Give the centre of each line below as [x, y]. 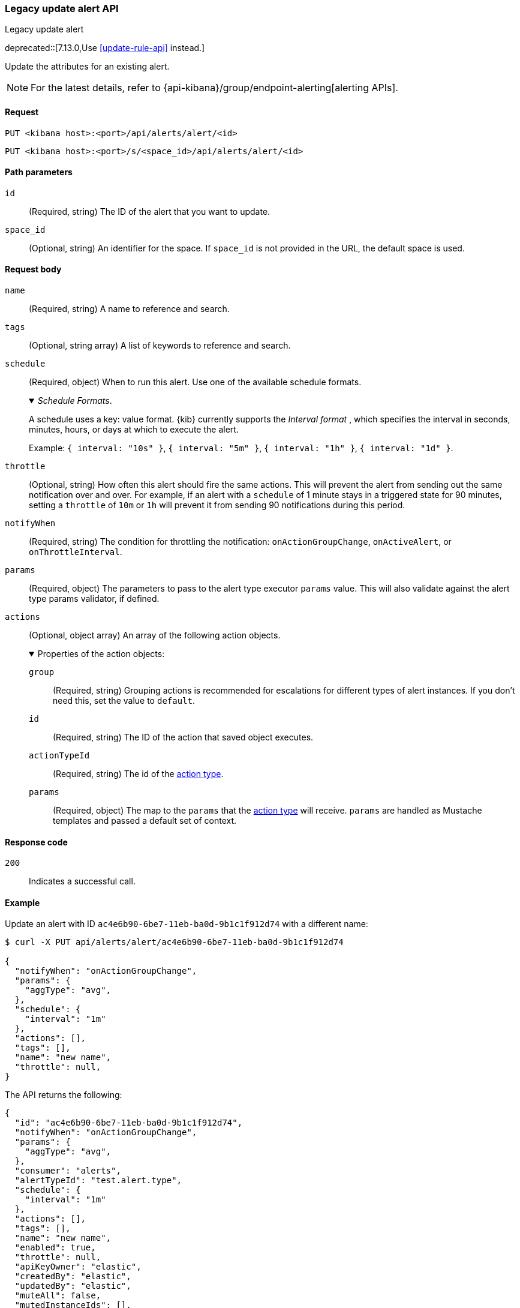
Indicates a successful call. [82, 881]
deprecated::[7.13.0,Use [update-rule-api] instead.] [105, 48]
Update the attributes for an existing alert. [87, 67]
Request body [33, 269]
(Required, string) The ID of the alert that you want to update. [150, 211]
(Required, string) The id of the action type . [138, 774]
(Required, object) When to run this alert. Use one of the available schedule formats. [195, 382]
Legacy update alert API [62, 8]
